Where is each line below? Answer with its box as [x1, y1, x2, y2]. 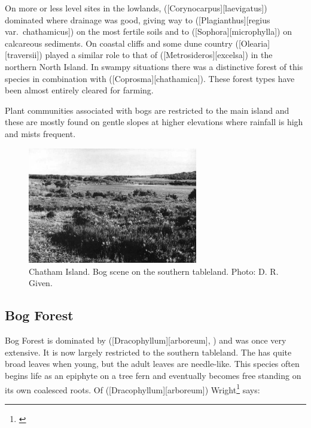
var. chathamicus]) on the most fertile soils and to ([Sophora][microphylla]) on [5, 25, 292, 38]
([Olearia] [235, 37, 270, 49]
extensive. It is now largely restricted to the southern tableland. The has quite [5, 345, 292, 358]
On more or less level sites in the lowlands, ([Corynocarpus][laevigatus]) [5, 2, 267, 14]
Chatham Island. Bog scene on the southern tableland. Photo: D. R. [29, 265, 279, 277]
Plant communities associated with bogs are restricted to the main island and [5, 104, 289, 116]
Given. [29, 277, 53, 289]
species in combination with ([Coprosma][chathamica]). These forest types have [5, 72, 295, 84]
